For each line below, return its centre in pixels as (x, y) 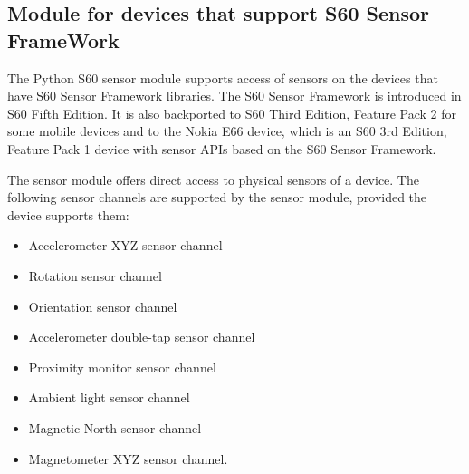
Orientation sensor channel (103, 306)
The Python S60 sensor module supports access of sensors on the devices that (223, 77)
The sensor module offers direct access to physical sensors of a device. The (213, 179)
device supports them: (68, 214)
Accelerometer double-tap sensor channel (142, 337)
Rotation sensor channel (95, 275)
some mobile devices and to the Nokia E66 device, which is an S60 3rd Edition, (227, 131)
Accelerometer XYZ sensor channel (125, 245)
